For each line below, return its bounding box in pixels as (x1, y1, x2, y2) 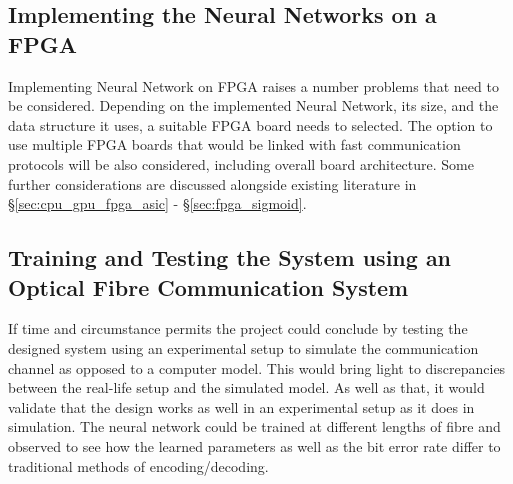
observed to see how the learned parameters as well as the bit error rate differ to (8, 435, 501, 456)
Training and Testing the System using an (8, 242, 452, 273)
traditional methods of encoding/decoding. (8, 455, 269, 476)
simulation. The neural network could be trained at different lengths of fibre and (8, 416, 501, 437)
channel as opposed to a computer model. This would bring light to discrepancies (8, 357, 506, 378)
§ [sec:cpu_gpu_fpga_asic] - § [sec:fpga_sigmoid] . (8, 193, 307, 214)
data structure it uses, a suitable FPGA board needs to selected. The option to (8, 114, 493, 135)
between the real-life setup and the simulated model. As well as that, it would (8, 377, 485, 398)
